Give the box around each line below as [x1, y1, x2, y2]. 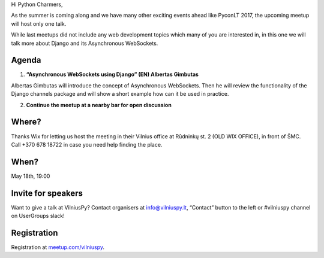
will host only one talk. [11, 20, 67, 27]
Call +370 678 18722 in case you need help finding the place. [11, 141, 163, 148]
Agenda [11, 55, 41, 65]
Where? [11, 117, 41, 127]
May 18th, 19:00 [11, 172, 50, 180]
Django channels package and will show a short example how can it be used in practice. [11, 90, 229, 98]
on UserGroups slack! [11, 213, 65, 220]
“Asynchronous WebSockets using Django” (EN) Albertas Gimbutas [26, 71, 199, 78]
